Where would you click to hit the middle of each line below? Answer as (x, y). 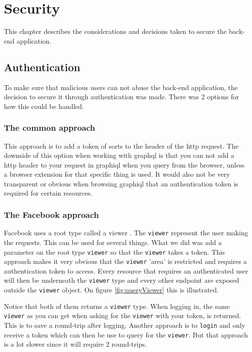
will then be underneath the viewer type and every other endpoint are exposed (122, 280)
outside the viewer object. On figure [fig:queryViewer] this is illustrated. (111, 290)
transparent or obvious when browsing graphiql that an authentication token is (121, 183)
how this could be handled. (44, 106)
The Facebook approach (51, 214)
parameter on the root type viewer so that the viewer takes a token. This (114, 252)
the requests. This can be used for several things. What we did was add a (113, 242)
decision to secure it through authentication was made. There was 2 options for (122, 97)
